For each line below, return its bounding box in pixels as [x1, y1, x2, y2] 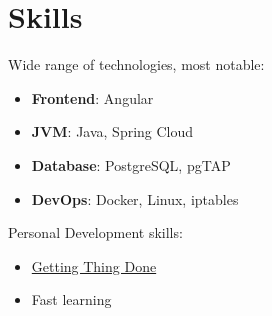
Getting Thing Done [31, 255, 157, 276]
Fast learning [31, 289, 112, 310]
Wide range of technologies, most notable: [8, 54, 265, 75]
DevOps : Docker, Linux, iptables [31, 188, 239, 209]
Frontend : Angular [31, 87, 154, 108]
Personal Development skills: [8, 222, 183, 243]
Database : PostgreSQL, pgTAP [31, 154, 231, 175]
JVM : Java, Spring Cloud [31, 121, 194, 142]
